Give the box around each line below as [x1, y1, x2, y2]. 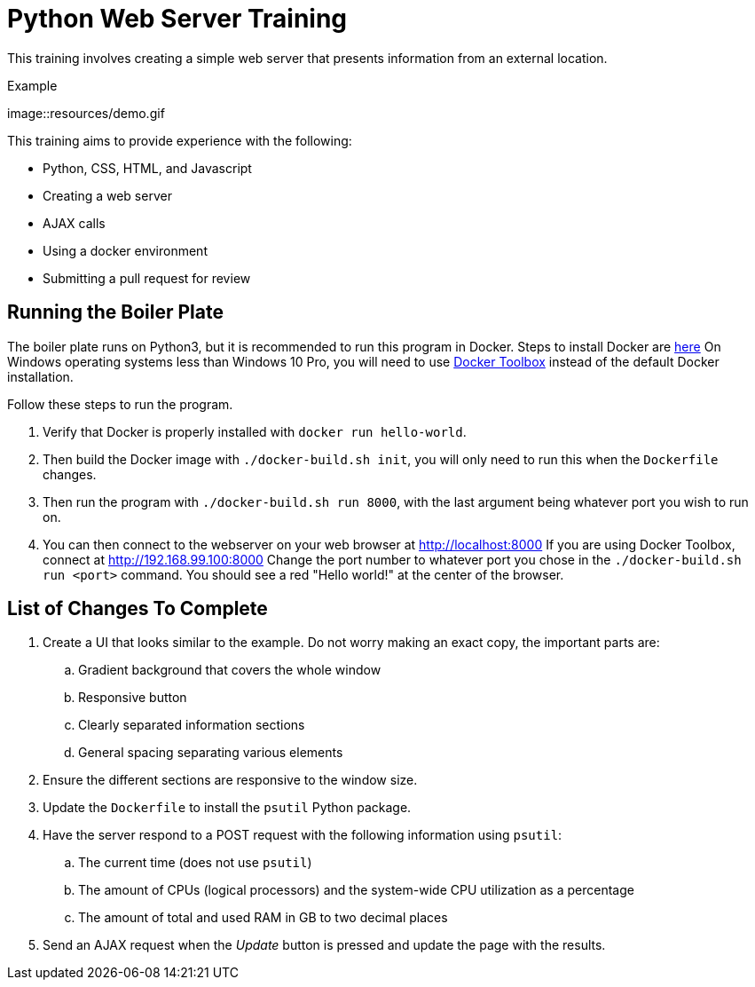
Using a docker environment [43, 242, 208, 258]
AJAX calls [43, 215, 106, 231]
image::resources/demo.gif [7, 105, 165, 121]
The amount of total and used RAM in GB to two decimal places [78, 910, 448, 926]
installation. [7, 368, 74, 384]
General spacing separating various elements [78, 745, 343, 761]
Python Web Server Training [7, 4, 348, 34]
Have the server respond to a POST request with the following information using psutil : [43, 827, 562, 843]
